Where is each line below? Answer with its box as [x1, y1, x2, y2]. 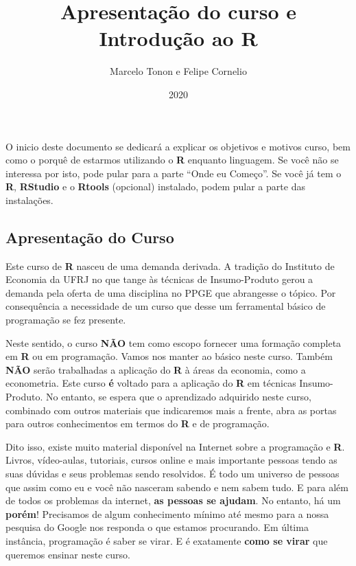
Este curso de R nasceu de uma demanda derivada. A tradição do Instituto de [5, 258, 335, 273]
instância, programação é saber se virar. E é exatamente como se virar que [5, 533, 328, 547]
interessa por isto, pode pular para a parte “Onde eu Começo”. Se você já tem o [5, 166, 342, 180]
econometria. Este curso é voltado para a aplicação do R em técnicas [5, 376, 296, 390]
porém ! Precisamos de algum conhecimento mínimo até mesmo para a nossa [5, 506, 329, 521]
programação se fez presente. [5, 313, 126, 327]
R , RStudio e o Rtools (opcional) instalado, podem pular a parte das [5, 179, 305, 194]
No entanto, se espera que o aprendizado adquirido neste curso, [45, 389, 311, 404]
